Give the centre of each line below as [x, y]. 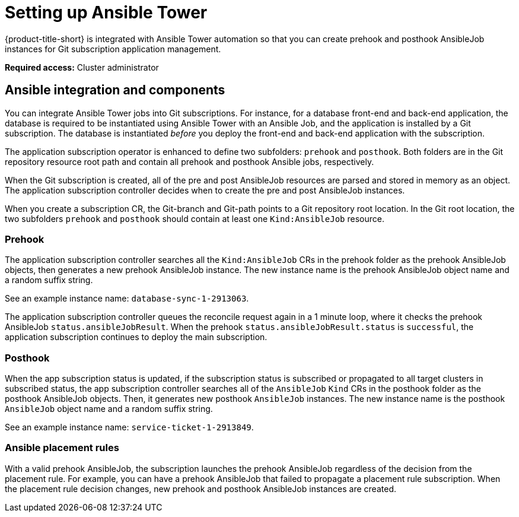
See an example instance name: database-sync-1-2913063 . [127, 299]
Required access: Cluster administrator [82, 67]
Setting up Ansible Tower [106, 12]
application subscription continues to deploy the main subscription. [136, 337]
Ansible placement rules [62, 448]
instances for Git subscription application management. [113, 49]
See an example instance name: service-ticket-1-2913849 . [129, 427]
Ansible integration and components [115, 90]
